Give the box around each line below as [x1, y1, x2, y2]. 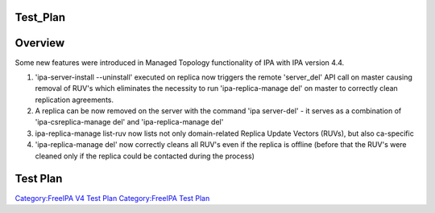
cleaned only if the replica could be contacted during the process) [35, 151, 255, 161]
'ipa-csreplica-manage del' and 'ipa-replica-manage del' [35, 117, 224, 127]
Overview [14, 36, 65, 50]
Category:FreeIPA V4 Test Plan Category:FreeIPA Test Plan [14, 193, 210, 203]
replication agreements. [35, 95, 114, 104]
